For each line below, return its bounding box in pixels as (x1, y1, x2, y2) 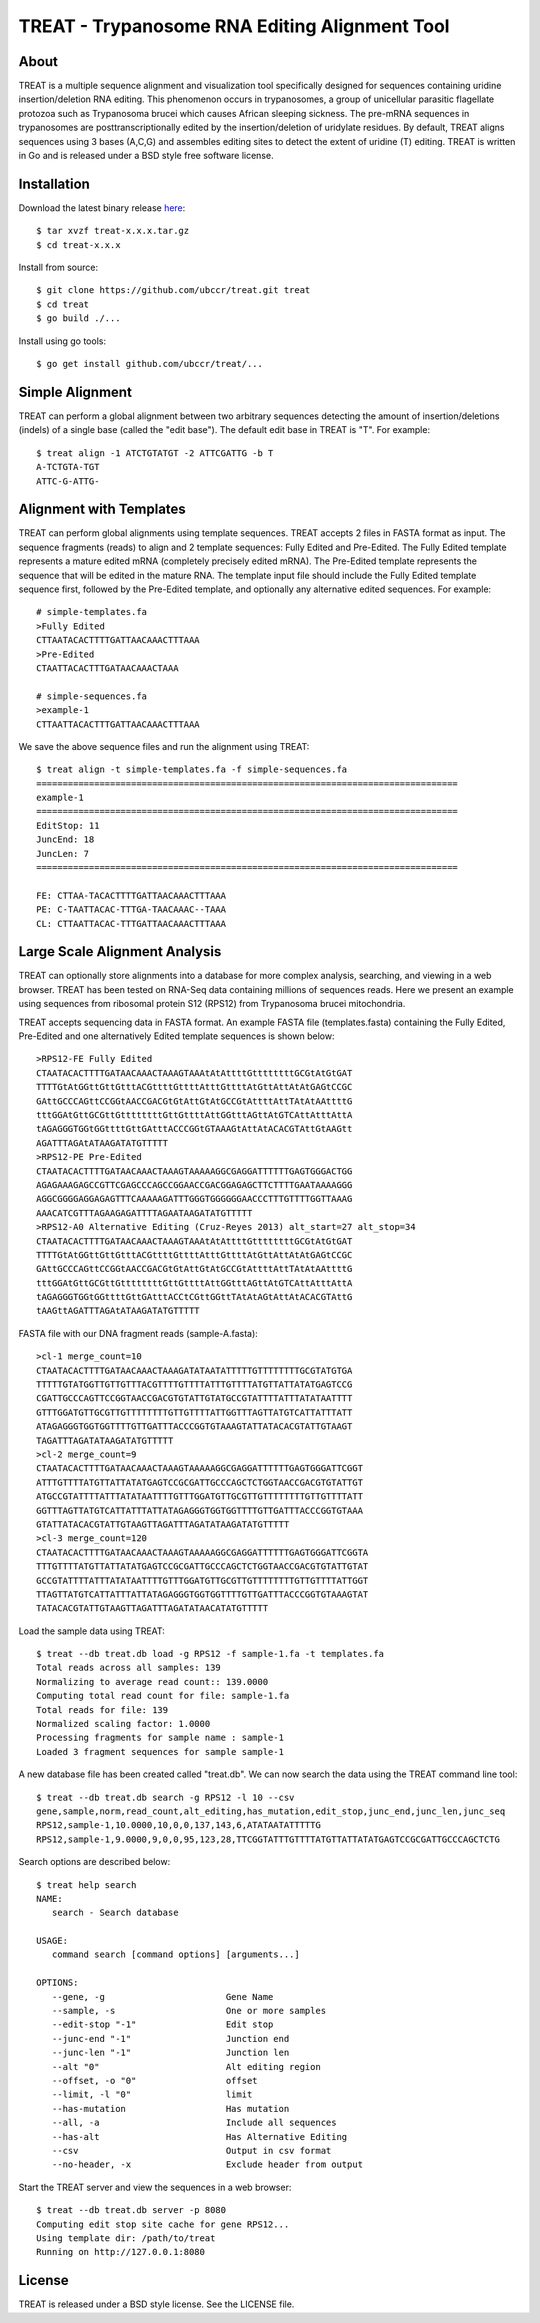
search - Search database (51, 1907, 179, 1919)
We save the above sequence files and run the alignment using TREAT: (18, 740, 310, 752)
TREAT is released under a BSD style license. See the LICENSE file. (18, 2298, 295, 2310)
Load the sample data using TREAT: (18, 1625, 165, 1637)
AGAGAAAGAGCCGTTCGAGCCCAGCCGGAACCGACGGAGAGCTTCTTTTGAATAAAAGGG (36, 1179, 353, 1190)
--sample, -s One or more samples (51, 2005, 327, 2017)
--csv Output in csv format (51, 2145, 332, 2156)
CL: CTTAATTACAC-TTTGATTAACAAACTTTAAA (36, 918, 227, 929)
